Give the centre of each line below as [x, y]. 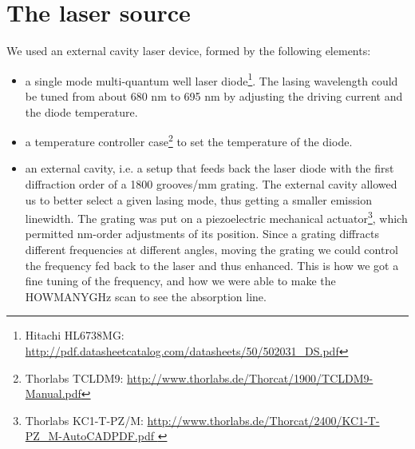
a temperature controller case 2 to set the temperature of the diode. [189, 140]
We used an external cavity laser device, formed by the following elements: [189, 51]
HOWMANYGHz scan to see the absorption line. [146, 296]
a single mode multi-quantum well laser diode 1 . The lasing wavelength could [211, 79]
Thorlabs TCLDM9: [74, 377]
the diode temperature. [81, 111]
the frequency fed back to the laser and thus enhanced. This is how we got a [212, 265]
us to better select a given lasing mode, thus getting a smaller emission [198, 199]
